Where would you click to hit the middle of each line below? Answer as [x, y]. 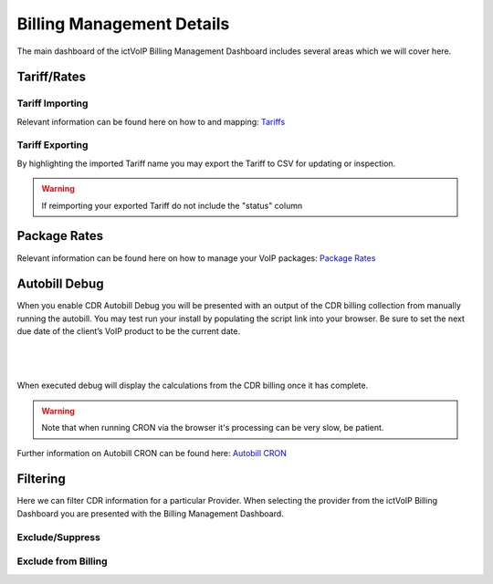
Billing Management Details [123, 24]
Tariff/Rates [52, 77]
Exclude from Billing [62, 561]
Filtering [41, 479]
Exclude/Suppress [58, 537]
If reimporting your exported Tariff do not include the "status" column [172, 205]
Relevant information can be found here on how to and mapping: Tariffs [151, 121]
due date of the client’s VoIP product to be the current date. [129, 331]
